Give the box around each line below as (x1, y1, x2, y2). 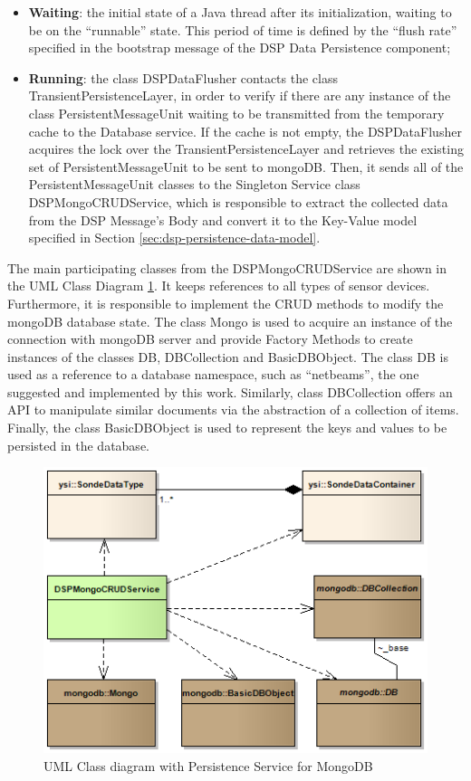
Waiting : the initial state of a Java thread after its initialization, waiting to (28, 3, 452, 21)
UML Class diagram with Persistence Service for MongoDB (43, 756, 373, 775)
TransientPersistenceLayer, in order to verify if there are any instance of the (28, 86, 451, 105)
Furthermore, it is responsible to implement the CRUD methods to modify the (7, 293, 444, 312)
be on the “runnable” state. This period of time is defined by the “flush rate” (28, 20, 457, 39)
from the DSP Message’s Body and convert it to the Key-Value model (28, 210, 418, 229)
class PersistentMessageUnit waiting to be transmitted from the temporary (28, 103, 445, 122)
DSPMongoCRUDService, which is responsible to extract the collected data (28, 192, 448, 211)
